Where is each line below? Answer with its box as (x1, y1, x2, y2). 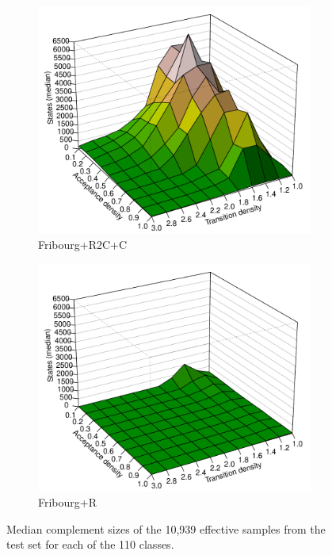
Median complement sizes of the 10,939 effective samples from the (6, 520, 326, 537)
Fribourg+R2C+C (38, 236, 128, 253)
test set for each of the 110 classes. (6, 536, 174, 553)
